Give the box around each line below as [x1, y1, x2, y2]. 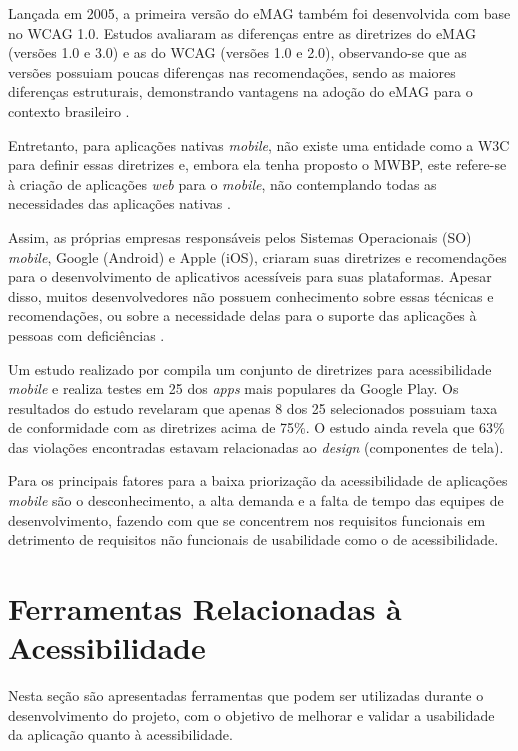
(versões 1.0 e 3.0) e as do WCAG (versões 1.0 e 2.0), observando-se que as [8, 42, 467, 63]
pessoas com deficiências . [8, 324, 165, 345]
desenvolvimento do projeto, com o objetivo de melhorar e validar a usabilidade [8, 704, 495, 725]
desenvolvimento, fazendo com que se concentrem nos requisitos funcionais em [8, 509, 486, 530]
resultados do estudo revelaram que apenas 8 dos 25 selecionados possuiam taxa [8, 397, 498, 418]
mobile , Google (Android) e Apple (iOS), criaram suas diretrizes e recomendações [8, 246, 507, 267]
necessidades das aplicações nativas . [8, 193, 231, 214]
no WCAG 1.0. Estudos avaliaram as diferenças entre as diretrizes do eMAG [8, 22, 477, 43]
